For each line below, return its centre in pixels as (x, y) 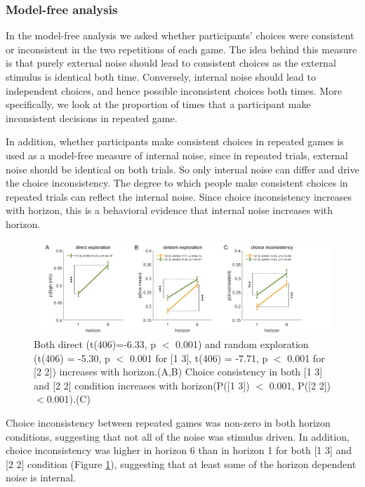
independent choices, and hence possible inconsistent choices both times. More (174, 90)
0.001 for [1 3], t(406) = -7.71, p (199, 358)
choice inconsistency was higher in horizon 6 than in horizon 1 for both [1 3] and (179, 450)
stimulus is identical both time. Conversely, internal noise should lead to (161, 76)
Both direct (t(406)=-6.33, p (95, 344)
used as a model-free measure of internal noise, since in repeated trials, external (177, 155)
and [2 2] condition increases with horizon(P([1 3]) (142, 385)
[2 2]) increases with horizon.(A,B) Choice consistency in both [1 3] (178, 372)
